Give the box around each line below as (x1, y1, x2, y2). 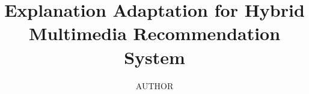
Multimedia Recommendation (28, 21, 281, 46)
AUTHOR (135, 79, 174, 92)
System (124, 44, 185, 69)
